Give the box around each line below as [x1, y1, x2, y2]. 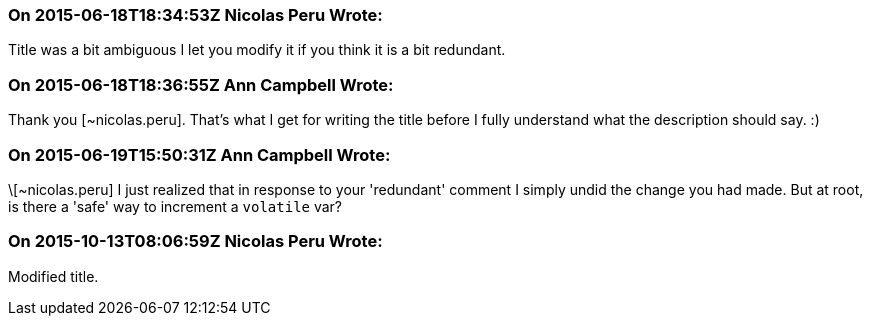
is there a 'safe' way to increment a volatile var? [8, 197, 343, 215]
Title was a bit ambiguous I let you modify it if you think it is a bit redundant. [8, 41, 506, 59]
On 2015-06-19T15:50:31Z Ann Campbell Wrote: [8, 144, 391, 165]
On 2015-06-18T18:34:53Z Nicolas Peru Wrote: [8, 5, 383, 25]
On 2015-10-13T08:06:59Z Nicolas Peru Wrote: [8, 231, 383, 252]
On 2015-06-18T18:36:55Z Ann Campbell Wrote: [8, 74, 394, 95]
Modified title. [8, 267, 99, 285]
